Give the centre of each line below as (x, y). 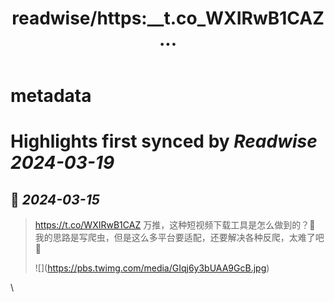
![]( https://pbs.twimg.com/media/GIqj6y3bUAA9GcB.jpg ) (152, 268)
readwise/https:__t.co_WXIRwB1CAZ (168, 18)
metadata (51, 96)
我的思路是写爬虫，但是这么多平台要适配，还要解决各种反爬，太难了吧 (179, 238)
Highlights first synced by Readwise (164, 141)
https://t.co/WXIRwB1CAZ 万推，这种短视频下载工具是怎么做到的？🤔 (175, 225)
